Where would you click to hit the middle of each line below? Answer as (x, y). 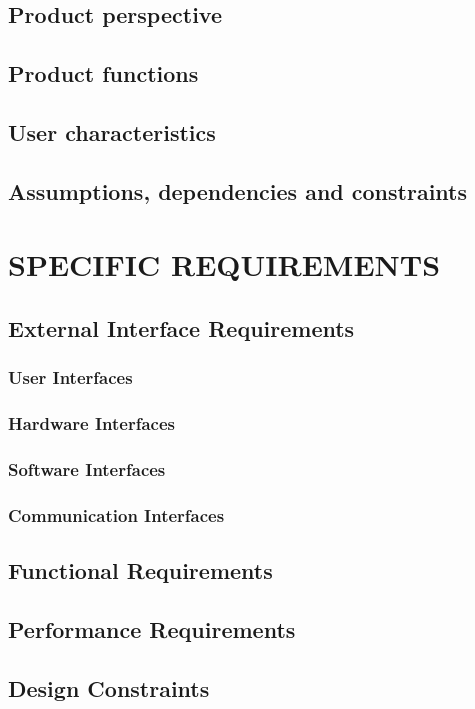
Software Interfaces (87, 468)
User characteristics (112, 131)
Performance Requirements (152, 628)
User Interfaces (70, 377)
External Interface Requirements (181, 327)
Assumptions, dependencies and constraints (237, 190)
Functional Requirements (140, 570)
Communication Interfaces (116, 514)
